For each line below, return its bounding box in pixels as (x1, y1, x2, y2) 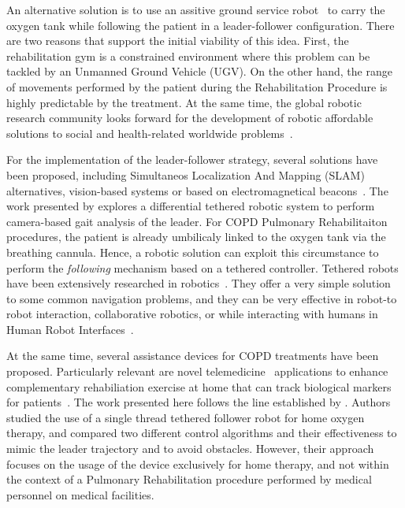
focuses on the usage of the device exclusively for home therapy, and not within (6, 455, 389, 472)
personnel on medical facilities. (6, 486, 154, 502)
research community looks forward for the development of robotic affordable (6, 109, 373, 126)
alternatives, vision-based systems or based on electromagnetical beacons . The (6, 182, 388, 198)
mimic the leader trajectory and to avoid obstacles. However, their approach (6, 440, 374, 457)
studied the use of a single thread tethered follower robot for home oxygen (6, 409, 365, 425)
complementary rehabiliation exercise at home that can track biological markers (6, 378, 392, 395)
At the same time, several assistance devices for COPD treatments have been (6, 347, 379, 364)
